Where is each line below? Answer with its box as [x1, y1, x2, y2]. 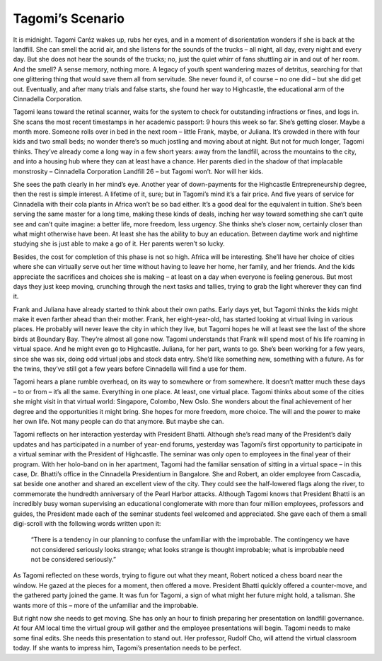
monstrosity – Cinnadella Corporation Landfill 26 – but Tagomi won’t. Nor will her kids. [13, 167, 264, 176]
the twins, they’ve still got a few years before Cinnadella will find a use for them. [13, 364, 247, 373]
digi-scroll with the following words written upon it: [13, 519, 161, 527]
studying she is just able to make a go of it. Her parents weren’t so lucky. [13, 239, 226, 248]
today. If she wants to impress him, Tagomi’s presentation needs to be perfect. [13, 644, 242, 653]
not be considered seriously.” [30, 556, 117, 564]
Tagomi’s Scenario [13, 11, 125, 26]
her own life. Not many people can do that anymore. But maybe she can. [13, 418, 224, 425]
